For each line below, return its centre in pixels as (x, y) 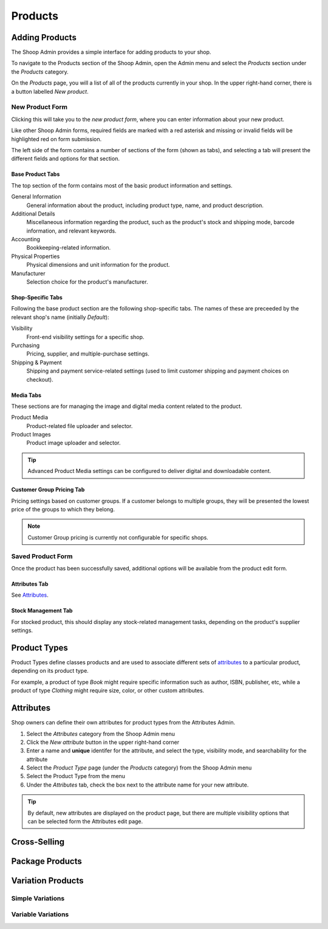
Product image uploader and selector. (73, 443)
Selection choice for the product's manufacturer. (87, 282)
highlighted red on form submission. (56, 139)
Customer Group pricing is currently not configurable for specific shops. (118, 537)
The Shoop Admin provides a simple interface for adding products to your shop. (111, 52)
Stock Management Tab (42, 611)
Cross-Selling (38, 842)
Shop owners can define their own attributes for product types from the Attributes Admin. (123, 723)
